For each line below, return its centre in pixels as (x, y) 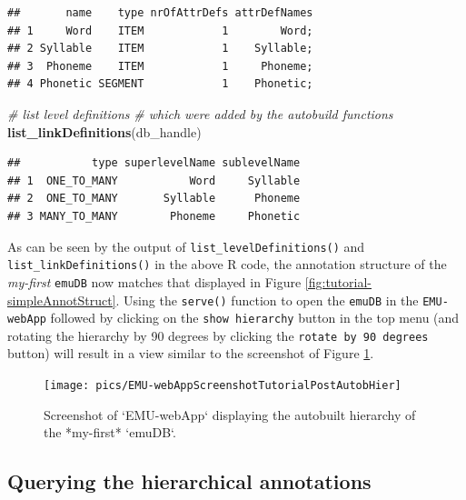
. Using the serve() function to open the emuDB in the (267, 300)
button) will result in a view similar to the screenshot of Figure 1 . (191, 353)
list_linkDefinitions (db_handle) (104, 131)
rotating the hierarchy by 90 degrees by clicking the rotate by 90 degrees (218, 335)
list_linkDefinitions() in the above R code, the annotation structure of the (227, 264)
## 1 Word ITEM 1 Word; (160, 30)
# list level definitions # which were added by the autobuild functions (200, 113)
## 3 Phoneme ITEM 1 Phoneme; (160, 66)
